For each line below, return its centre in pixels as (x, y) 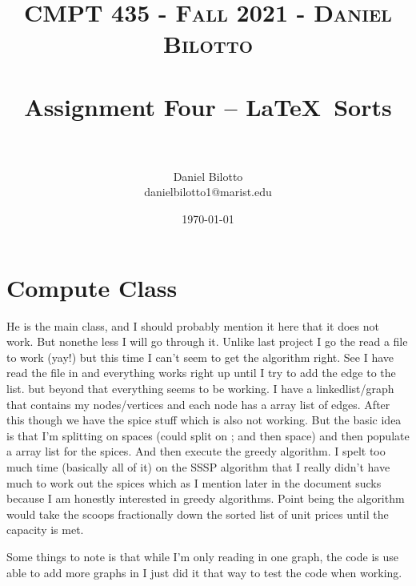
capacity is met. (45, 530)
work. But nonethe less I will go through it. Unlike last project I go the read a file (207, 341)
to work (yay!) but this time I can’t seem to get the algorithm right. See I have (200, 357)
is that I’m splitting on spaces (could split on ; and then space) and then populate (208, 435)
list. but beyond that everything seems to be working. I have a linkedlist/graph (200, 388)
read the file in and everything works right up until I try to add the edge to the (201, 373)
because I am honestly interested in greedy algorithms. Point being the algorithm (206, 498)
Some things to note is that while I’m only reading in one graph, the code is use (202, 556)
